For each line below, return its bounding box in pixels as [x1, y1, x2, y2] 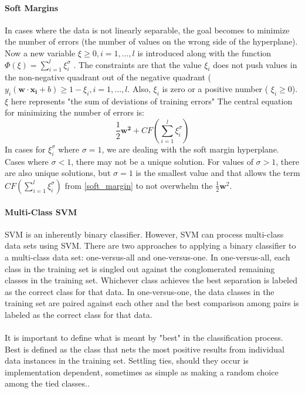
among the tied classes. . [5, 377, 90, 389]
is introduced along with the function [137, 46, 272, 59]
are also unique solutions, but [5, 167, 111, 179]
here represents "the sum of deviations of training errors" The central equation [11, 94, 293, 107]
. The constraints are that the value [73, 58, 202, 70]
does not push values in [213, 58, 297, 70]
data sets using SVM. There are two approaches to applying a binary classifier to [5, 239, 296, 252]
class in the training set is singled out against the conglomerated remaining [5, 262, 275, 275]
